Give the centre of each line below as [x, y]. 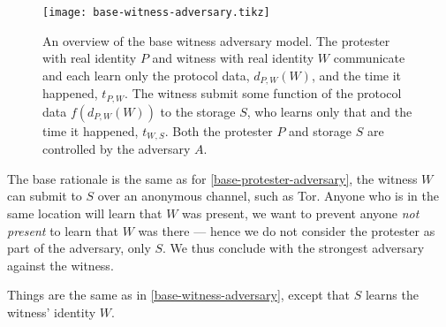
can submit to [45, 196]
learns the [392, 295]
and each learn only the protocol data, [146, 75]
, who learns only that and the [329, 111]
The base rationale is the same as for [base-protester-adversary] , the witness [212, 178]
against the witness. [60, 265]
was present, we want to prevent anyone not [301, 213]
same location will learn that [85, 213]
